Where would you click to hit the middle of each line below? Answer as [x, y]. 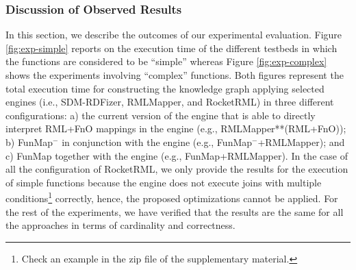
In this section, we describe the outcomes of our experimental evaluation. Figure [174, 35]
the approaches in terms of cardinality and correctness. [120, 225]
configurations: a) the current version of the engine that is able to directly [161, 115]
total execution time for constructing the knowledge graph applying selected [165, 88]
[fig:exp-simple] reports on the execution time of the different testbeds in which [171, 48]
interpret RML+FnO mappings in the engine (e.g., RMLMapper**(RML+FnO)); [176, 128]
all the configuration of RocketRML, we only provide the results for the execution [177, 169]
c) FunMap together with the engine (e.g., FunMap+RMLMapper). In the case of [177, 155]
